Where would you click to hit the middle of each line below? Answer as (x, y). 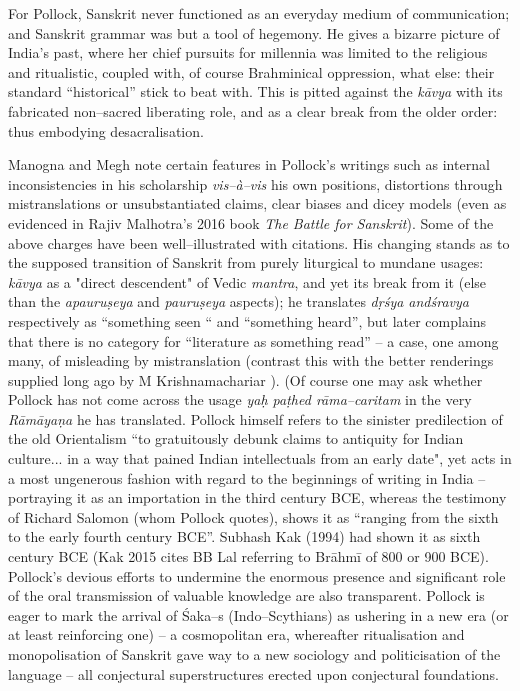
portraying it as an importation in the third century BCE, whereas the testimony (257, 497)
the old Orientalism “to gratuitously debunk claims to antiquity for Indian (236, 438)
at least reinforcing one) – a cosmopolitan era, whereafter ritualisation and (236, 634)
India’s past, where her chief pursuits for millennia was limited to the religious (248, 52)
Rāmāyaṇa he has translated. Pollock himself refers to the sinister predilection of (255, 418)
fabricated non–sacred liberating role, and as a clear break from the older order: (253, 110)
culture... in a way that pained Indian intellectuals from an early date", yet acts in (260, 458)
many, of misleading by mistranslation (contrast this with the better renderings (251, 360)
